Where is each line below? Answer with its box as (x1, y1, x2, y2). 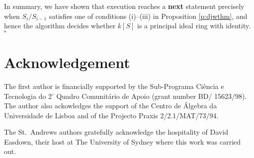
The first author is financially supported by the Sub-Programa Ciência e (4, 80, 224, 91)
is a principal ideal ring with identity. (137, 20, 251, 31)
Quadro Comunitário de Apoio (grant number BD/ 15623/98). (56, 90, 247, 101)
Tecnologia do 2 (4, 90, 52, 101)
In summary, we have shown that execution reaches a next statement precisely (4, 1, 245, 11)
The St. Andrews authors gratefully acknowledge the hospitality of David (4, 127, 228, 137)
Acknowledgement (4, 52, 130, 72)
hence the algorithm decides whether (4, 20, 116, 31)
